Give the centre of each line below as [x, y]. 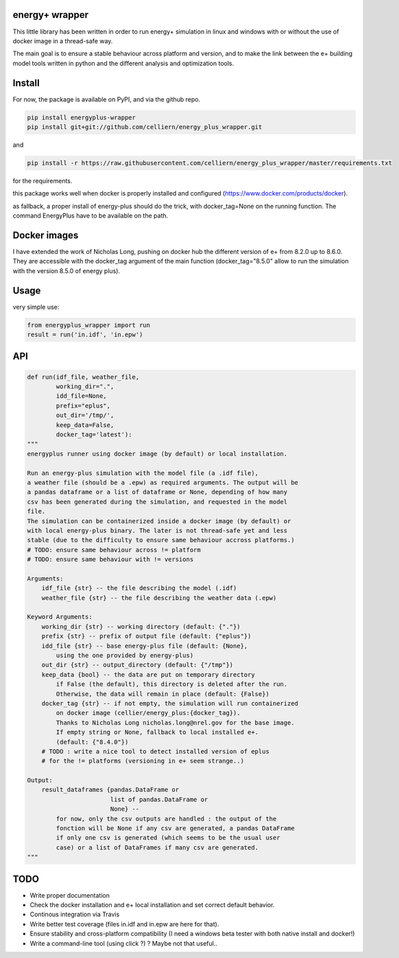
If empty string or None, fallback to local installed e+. [157, 732]
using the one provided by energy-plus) [125, 655]
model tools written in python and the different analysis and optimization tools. [123, 63]
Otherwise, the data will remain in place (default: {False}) [163, 694]
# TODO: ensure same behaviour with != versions [110, 560]
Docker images [46, 235]
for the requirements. [43, 180]
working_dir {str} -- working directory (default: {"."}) [141, 627]
